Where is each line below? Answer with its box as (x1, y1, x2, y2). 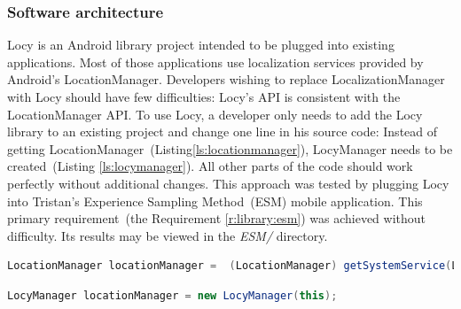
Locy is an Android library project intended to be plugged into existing (7, 35, 395, 54)
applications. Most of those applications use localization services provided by (7, 52, 424, 71)
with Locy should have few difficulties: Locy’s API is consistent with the (7, 88, 401, 105)
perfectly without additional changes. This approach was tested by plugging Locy (7, 174, 449, 192)
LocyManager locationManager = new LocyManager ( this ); (7, 289, 338, 302)
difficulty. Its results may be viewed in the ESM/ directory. (7, 226, 328, 244)
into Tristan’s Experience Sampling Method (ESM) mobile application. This (7, 191, 423, 210)
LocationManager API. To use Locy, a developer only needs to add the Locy (7, 104, 423, 123)
